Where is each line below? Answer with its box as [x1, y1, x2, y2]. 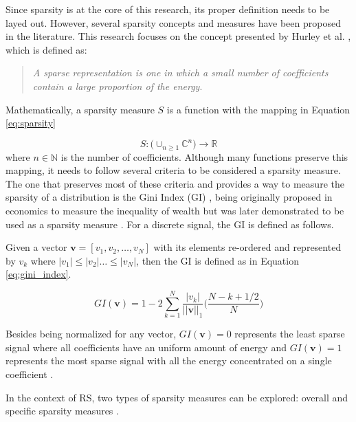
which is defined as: [5, 42, 87, 56]
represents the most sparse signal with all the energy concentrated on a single [5, 353, 332, 368]
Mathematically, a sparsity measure [5, 102, 155, 116]
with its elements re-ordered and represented [153, 240, 342, 254]
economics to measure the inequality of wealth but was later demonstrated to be [5, 203, 344, 218]
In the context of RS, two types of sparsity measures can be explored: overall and [5, 390, 348, 404]
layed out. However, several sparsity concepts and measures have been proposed [5, 15, 341, 30]
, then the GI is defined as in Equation [136, 253, 299, 267]
